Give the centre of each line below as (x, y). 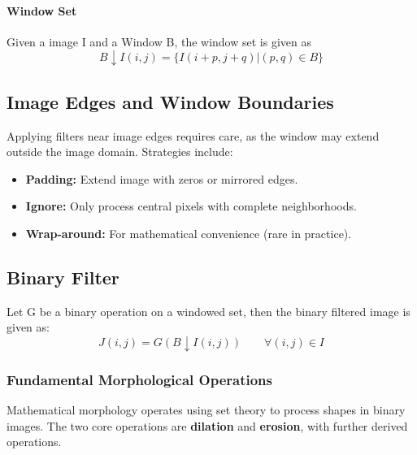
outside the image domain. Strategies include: (120, 152)
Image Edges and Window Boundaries (170, 101)
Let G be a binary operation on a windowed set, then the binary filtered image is (208, 311)
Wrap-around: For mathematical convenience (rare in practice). (189, 233)
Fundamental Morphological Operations (139, 379)
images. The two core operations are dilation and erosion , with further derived (207, 425)
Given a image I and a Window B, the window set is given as (159, 41)
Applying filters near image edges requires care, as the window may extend (193, 135)
